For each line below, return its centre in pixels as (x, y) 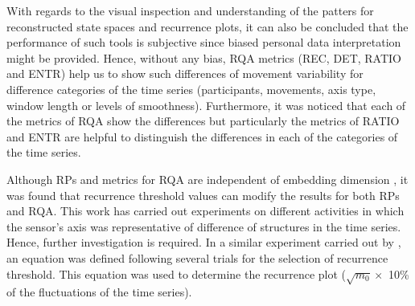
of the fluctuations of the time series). (99, 292)
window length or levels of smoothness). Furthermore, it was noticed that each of (206, 105)
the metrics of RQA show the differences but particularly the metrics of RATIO (203, 121)
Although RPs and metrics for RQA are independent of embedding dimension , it (207, 179)
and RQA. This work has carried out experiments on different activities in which (205, 211)
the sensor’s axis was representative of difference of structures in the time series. (204, 226)
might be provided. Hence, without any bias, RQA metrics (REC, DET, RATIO (204, 57)
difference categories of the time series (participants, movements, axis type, (191, 89)
